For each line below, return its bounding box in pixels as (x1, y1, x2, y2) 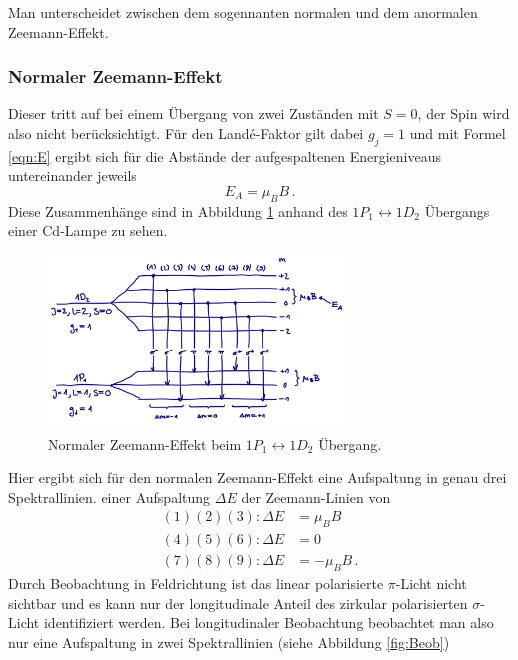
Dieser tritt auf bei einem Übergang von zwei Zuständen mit (8, 103, 379, 124)
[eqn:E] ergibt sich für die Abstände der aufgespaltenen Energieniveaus (8, 145, 441, 166)
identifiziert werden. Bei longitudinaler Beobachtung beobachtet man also (43, 612, 494, 633)
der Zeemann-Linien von (241, 486, 391, 507)
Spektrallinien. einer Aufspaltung (8, 486, 211, 507)
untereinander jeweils (8, 165, 137, 186)
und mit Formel (409, 123, 506, 143)
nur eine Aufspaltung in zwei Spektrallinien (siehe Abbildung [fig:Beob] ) (8, 631, 450, 652)
